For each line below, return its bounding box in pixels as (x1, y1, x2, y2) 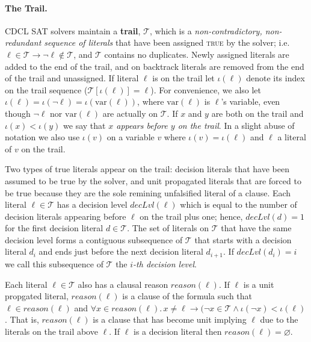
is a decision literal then (134, 325, 222, 337)
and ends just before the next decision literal (38, 245, 203, 258)
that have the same (221, 222, 292, 234)
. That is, (5, 313, 39, 326)
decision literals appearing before (5, 210, 126, 222)
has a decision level (57, 198, 128, 211)
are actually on (102, 107, 158, 119)
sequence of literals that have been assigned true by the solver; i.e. (44, 36, 290, 49)
